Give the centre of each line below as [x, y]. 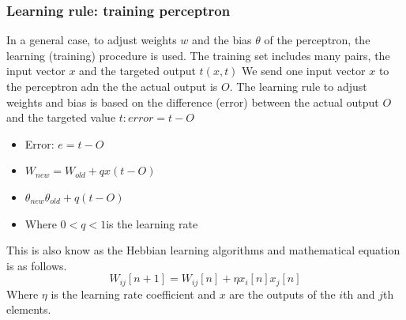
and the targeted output [137, 71]
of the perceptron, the [317, 40]
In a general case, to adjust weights [92, 40]
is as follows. [37, 265]
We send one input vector [304, 71]
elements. [29, 309]
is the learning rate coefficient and [133, 294]
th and [359, 294]
